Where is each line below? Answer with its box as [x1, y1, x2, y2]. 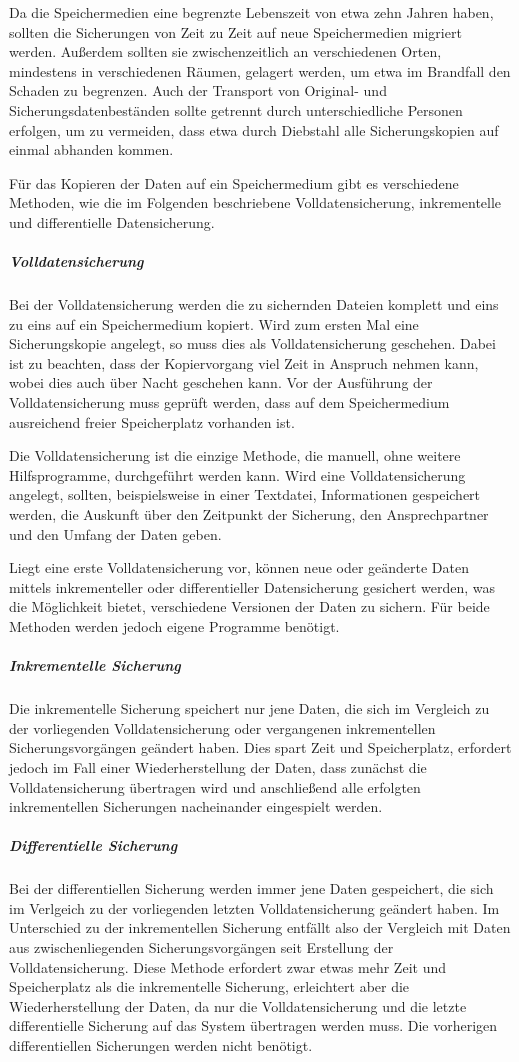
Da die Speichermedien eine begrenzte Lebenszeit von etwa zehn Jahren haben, [9, 2, 494, 22]
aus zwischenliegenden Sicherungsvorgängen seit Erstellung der [9, 937, 394, 958]
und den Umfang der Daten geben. [9, 523, 222, 544]
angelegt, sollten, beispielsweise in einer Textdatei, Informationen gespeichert [9, 484, 481, 505]
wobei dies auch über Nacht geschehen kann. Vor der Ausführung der [9, 372, 433, 393]
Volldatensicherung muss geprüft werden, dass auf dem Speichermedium [9, 392, 450, 413]
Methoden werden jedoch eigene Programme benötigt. [9, 616, 340, 636]
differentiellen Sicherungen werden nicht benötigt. [9, 1035, 313, 1056]
